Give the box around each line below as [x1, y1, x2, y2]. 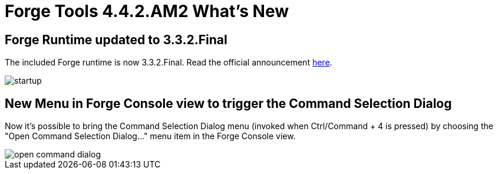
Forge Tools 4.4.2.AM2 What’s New [5, 1, 289, 21]
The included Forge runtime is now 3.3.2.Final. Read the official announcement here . [5, 57, 332, 68]
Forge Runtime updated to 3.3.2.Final [5, 32, 227, 47]
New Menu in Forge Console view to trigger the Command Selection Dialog [5, 96, 452, 111]
